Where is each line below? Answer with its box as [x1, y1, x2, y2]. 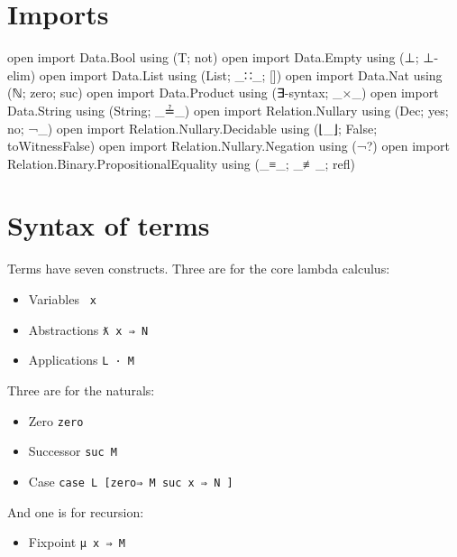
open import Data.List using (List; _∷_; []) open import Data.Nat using [39, 65, 443, 84]
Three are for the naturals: [7, 380, 155, 399]
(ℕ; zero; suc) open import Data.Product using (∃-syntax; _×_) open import [7, 83, 439, 102]
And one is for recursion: [7, 502, 144, 521]
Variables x [28, 290, 96, 308]
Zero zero [28, 411, 84, 430]
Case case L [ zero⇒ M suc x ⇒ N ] [28, 471, 233, 490]
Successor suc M [28, 441, 117, 460]
